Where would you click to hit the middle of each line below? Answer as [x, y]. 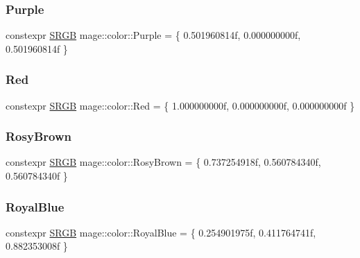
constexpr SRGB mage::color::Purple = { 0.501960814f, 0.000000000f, [153, 35]
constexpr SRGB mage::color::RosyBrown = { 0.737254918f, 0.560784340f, [163, 162]
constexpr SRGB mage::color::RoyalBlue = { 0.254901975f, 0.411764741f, [161, 232]
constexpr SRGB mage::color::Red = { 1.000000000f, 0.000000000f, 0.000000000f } [180, 105]
